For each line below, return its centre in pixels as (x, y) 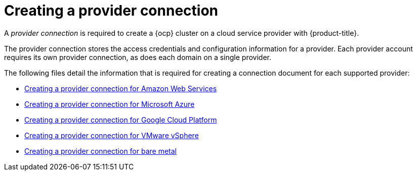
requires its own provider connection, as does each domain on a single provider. (138, 57)
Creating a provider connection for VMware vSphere (112, 135)
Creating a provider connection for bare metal (100, 151)
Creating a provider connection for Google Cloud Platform (121, 120)
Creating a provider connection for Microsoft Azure (110, 104)
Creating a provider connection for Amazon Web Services (121, 88)
